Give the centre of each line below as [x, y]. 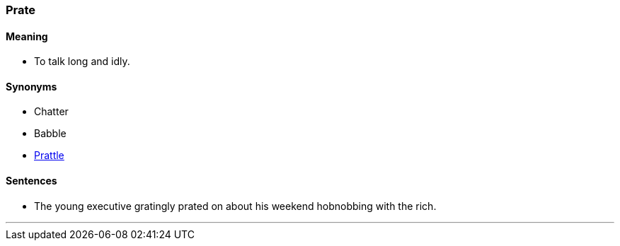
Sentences [31, 181]
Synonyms [31, 86]
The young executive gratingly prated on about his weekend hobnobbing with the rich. [235, 206]
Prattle [49, 156]
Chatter [51, 112]
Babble [50, 134]
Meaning [27, 36]
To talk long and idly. [82, 61]
